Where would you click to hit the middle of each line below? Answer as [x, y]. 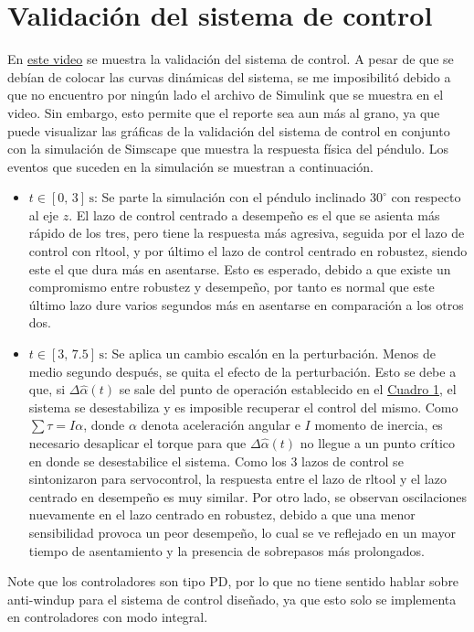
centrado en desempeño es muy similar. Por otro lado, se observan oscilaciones [248, 496]
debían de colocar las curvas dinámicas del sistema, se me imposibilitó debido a [229, 76]
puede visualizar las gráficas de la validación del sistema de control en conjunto [229, 130]
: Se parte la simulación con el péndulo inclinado [230, 197]
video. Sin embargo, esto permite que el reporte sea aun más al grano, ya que [224, 112]
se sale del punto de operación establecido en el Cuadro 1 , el [288, 389]
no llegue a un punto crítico [378, 443]
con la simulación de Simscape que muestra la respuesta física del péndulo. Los [228, 149]
